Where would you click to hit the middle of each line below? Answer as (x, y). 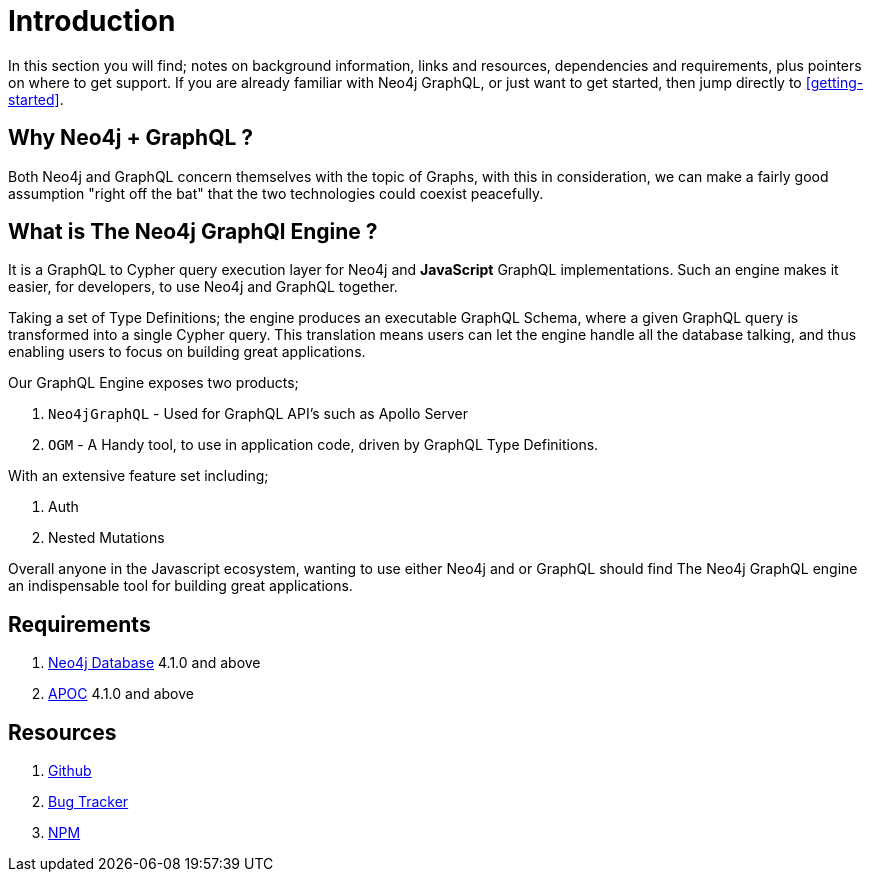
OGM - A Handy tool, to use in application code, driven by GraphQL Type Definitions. (323, 445)
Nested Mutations (106, 538)
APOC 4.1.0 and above (121, 694)
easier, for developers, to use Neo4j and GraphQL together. (203, 287)
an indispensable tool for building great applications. (180, 586)
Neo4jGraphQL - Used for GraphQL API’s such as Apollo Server (258, 414)
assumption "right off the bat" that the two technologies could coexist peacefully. (276, 193)
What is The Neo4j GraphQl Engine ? (193, 232)
